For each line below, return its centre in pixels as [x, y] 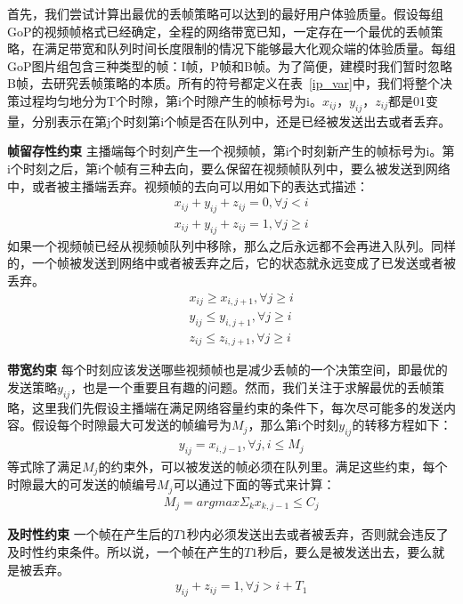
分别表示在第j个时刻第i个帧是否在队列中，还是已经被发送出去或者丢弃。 [241, 121]
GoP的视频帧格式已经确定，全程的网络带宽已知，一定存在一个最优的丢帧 [219, 31]
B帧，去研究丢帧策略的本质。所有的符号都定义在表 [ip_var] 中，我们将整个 [223, 83]
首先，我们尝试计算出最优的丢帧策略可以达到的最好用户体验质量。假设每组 [225, 13]
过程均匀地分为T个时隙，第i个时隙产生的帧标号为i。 [171, 100]
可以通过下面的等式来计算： [254, 484]
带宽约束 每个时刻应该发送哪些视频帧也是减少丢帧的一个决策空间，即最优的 [227, 370]
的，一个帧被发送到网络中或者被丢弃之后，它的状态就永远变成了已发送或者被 [231, 263]
